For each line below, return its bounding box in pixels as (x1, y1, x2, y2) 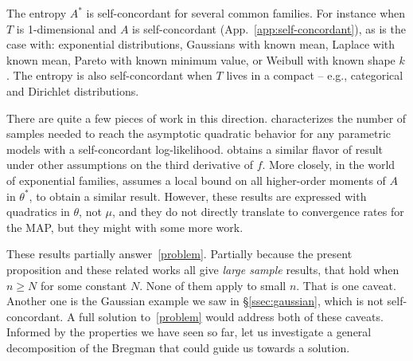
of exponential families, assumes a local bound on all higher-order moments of (6, 171, 386, 188)
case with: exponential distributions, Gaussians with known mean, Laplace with (6, 36, 395, 53)
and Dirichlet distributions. (6, 82, 139, 99)
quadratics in (6, 203, 70, 220)
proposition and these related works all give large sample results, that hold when (6, 261, 399, 277)
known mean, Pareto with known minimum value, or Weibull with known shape (6, 51, 395, 68)
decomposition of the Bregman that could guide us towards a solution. (6, 339, 350, 355)
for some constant (40, 277, 127, 293)
